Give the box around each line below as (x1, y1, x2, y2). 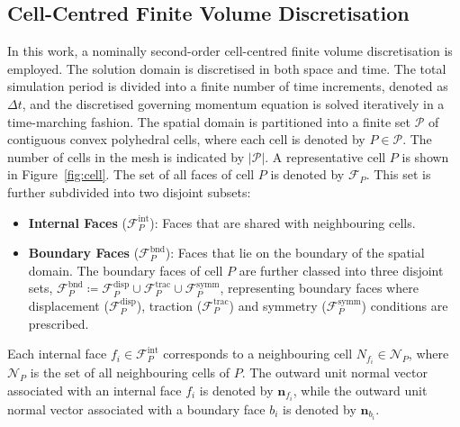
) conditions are (361, 295, 448, 314)
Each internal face (7, 344, 107, 363)
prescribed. (28, 313, 89, 332)
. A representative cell (265, 147, 386, 166)
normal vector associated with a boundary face (7, 399, 266, 418)
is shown (401, 147, 449, 166)
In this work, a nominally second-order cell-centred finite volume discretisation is (7, 41, 453, 60)
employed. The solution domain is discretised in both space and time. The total (7, 59, 446, 77)
